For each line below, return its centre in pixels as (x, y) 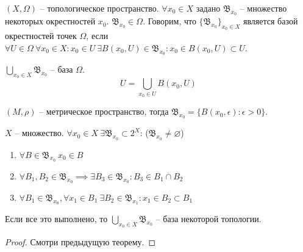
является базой (271, 21)
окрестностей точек (41, 36)
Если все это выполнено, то (56, 219)
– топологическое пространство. (99, 8)
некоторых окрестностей (50, 21)
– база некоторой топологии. (209, 219)
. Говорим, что (169, 21)
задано (208, 8)
